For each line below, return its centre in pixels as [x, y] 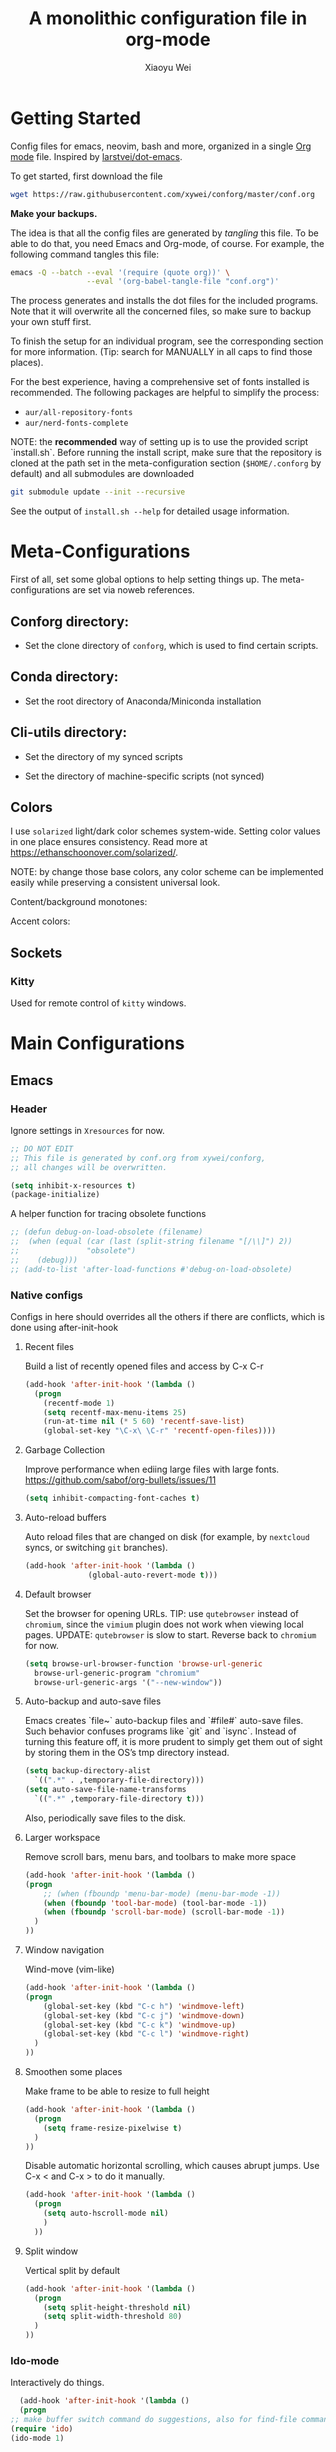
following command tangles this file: [85, 254]
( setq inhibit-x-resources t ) [73, 1185]
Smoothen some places [73, 2072]
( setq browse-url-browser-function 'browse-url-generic [143, 1663]
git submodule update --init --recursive [98, 492]
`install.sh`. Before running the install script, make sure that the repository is [166, 453]
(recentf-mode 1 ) [79, 1403]
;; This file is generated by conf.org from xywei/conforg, [138, 1158]
